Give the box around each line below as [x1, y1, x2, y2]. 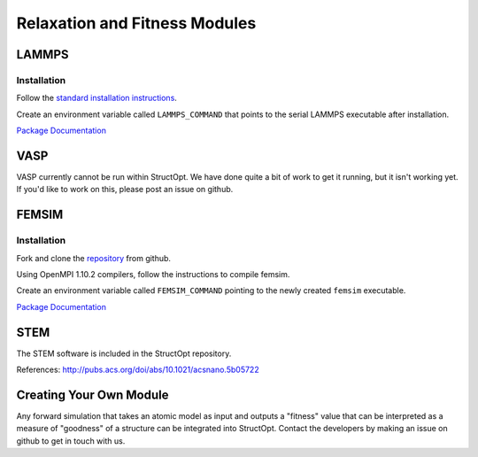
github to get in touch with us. [16, 435, 126, 446]
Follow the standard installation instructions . [16, 93, 177, 104]
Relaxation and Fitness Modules [16, 13, 257, 33]
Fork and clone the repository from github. [16, 252, 172, 263]
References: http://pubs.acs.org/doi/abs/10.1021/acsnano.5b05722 [16, 364, 260, 376]
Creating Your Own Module [16, 387, 169, 402]
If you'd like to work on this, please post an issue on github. [16, 184, 234, 195]
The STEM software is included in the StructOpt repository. [16, 348, 232, 359]
